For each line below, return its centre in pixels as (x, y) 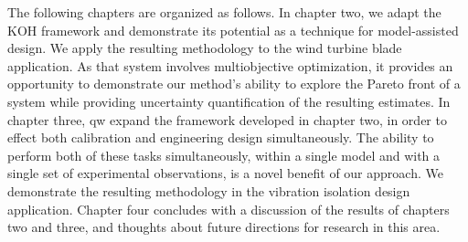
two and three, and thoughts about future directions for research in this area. (224, 227)
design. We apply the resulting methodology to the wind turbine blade (205, 48)
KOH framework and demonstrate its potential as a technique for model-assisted (233, 30)
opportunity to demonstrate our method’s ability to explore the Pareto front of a (234, 84)
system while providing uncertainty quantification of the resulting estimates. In (229, 101)
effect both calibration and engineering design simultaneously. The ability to (221, 137)
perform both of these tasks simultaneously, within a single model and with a (224, 155)
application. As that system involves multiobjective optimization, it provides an (230, 65)
